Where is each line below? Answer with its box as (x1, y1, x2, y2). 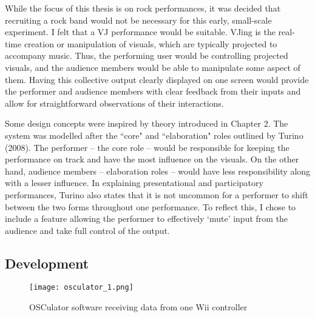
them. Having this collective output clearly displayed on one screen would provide (5, 73, 309, 85)
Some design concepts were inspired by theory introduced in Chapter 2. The (5, 117, 288, 130)
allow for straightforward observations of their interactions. (5, 96, 224, 109)
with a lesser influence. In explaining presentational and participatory (5, 176, 263, 189)
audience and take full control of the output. (5, 224, 170, 236)
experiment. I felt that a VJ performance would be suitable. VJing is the (5, 25, 276, 38)
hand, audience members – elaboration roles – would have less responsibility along (5, 164, 311, 177)
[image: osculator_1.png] (29, 283, 134, 292)
